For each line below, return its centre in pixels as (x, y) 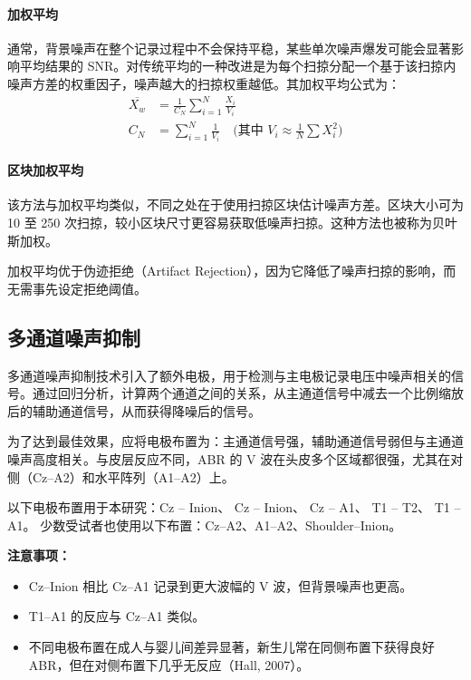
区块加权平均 (45, 170)
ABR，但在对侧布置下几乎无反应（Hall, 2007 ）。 (169, 664)
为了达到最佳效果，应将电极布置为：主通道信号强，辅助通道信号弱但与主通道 (235, 441)
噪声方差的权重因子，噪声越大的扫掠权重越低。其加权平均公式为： (204, 83)
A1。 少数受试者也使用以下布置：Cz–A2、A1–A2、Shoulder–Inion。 (205, 525)
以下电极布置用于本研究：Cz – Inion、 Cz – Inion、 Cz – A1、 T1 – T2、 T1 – (234, 507)
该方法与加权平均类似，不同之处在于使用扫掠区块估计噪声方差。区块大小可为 (235, 204)
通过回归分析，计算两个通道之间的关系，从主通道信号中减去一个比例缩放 (248, 393)
